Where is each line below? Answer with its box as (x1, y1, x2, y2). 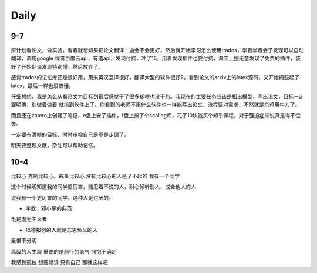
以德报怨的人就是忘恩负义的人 (25, 226, 98, 233)
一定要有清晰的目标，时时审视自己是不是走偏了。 (11, 131, 129, 138)
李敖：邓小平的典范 (25, 205, 72, 212)
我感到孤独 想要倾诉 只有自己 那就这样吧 (11, 259, 108, 265)
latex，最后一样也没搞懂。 (11, 82, 75, 89)
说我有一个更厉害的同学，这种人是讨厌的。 (11, 194, 114, 201)
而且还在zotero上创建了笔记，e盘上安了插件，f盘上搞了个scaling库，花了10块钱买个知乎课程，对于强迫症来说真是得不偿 (11, 112, 301, 119)
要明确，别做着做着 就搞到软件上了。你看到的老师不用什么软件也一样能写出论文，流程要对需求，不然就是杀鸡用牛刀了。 (11, 101, 301, 108)
